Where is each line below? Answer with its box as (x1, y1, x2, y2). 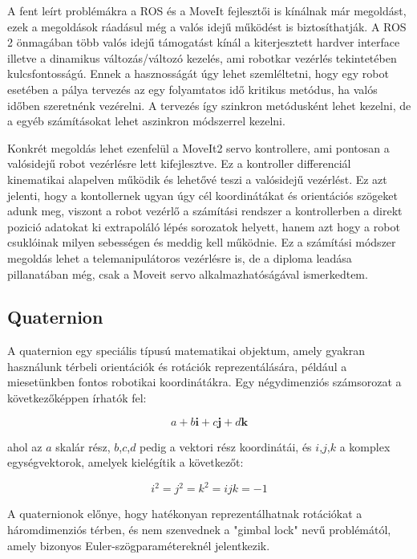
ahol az (7, 438, 43, 455)
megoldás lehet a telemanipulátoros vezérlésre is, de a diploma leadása (7, 249, 352, 266)
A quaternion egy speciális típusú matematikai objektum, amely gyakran (7, 342, 365, 359)
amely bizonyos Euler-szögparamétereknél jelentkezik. (7, 537, 270, 553)
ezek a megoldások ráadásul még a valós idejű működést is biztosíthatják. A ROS (7, 18, 407, 35)
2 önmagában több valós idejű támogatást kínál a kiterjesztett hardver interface (7, 34, 400, 51)
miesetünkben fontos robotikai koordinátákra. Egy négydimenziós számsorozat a (7, 373, 402, 390)
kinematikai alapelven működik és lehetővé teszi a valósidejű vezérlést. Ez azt (7, 170, 387, 187)
